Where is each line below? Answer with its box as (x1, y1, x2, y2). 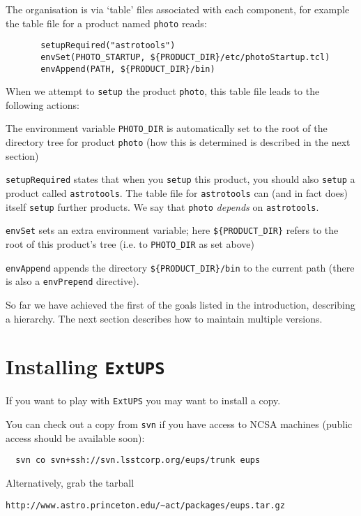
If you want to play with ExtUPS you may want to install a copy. (6, 393, 281, 408)
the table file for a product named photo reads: (6, 15, 207, 30)
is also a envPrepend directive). (6, 274, 139, 288)
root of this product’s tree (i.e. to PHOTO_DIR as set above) (6, 237, 254, 251)
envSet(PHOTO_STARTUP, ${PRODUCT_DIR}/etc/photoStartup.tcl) (40, 52, 330, 62)
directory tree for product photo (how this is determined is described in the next (6, 135, 351, 149)
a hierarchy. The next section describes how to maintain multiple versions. (6, 311, 323, 325)
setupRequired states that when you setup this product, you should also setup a (6, 172, 355, 186)
